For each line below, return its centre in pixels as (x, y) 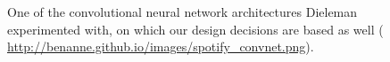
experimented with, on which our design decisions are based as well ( (195, 29)
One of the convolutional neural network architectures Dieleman (183, 12)
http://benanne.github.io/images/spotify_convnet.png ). (161, 46)
